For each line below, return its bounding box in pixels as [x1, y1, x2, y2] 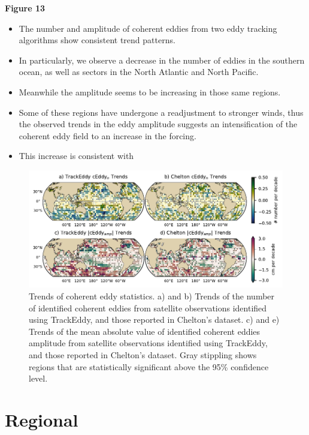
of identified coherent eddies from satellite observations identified [29, 301, 267, 314]
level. [29, 372, 48, 385]
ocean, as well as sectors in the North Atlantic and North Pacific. [19, 65, 259, 78]
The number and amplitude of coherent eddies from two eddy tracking [19, 22, 277, 34]
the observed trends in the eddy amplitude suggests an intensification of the [19, 118, 298, 130]
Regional [5, 407, 78, 431]
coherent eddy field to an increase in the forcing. [19, 129, 196, 142]
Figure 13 [5, 2, 46, 14]
